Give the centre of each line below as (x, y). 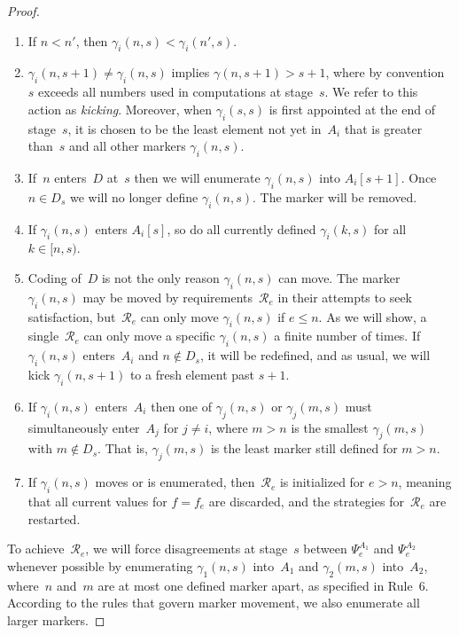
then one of (182, 406)
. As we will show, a (373, 316)
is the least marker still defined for (304, 448)
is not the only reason (160, 277)
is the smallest (330, 427)
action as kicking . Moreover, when (120, 109)
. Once (419, 177)
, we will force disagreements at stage (187, 549)
